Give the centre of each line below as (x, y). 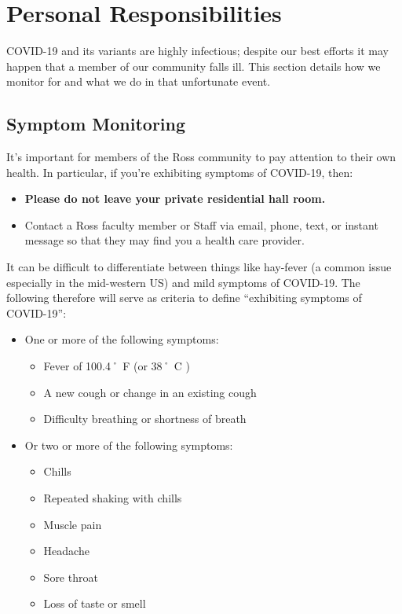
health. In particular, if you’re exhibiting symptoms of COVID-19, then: (180, 172)
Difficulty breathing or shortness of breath (145, 419)
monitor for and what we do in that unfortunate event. (139, 81)
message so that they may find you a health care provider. (164, 240)
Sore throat (71, 577)
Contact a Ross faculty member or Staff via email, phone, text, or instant (201, 224)
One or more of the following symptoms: (122, 339)
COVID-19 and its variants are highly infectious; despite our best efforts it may (197, 51)
